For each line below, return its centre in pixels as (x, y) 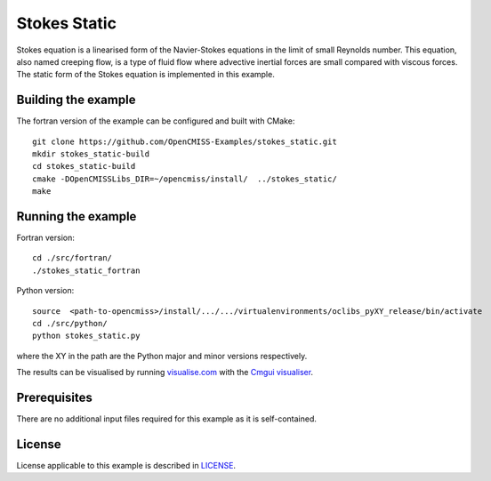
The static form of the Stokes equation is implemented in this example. (145, 75)
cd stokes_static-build (84, 166)
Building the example (76, 100)
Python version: (45, 291)
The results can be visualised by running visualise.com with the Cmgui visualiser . (165, 373)
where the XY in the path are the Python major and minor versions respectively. (162, 356)
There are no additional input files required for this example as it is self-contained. (167, 419)
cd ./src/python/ (70, 324)
